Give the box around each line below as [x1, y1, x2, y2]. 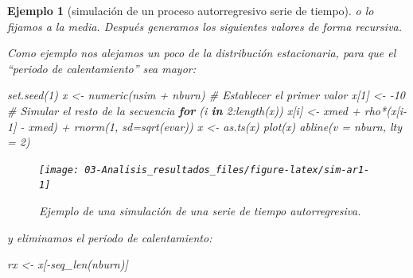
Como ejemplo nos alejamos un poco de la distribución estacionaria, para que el [7, 44, 396, 61]
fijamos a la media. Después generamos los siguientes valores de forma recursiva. [7, 17, 403, 34]
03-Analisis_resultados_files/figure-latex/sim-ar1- [84, 164, 370, 176]
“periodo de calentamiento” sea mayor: [7, 60, 197, 76]
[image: [39, 164, 80, 176]
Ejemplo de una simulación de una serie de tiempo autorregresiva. [39, 203, 361, 219]
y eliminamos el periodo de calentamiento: [7, 229, 212, 245]
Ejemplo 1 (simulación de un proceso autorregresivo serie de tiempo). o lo [7, 2, 374, 18]
